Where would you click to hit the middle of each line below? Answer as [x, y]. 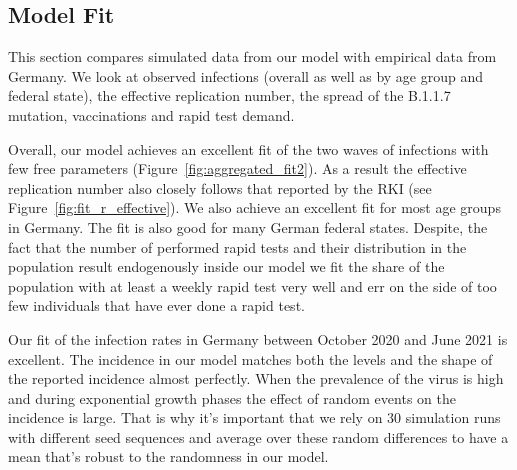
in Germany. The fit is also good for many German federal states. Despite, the [248, 226]
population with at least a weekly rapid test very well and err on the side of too [252, 285]
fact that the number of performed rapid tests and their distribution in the [237, 246]
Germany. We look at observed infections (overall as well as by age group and [245, 75]
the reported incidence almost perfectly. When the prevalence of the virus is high [256, 378]
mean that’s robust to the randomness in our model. [168, 456]
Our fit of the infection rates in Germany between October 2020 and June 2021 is [258, 338]
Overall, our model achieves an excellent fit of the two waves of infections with [248, 148]
